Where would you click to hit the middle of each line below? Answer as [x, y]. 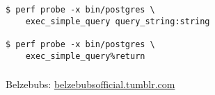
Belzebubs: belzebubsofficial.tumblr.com [90, 84]
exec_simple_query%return [85, 56]
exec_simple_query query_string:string [118, 21]
